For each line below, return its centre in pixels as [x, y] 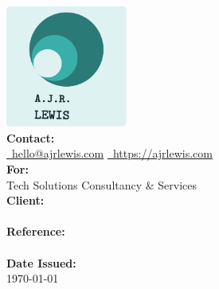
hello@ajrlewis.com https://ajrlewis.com [112, 153]
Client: [25, 200]
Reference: [36, 231]
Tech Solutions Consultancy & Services [102, 184]
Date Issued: [41, 262]
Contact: [31, 137]
